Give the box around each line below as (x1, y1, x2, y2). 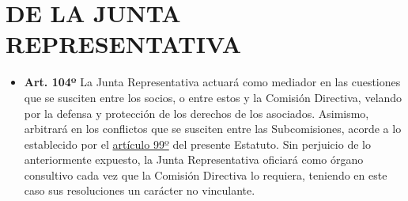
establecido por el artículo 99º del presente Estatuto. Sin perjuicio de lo (24, 135, 371, 152)
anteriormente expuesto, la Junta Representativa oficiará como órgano (24, 151, 364, 168)
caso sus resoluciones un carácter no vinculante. (24, 182, 255, 199)
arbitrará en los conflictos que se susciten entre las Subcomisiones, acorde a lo (24, 120, 402, 137)
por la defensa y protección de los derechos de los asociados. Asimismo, (24, 104, 369, 121)
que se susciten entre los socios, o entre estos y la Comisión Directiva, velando (24, 89, 402, 105)
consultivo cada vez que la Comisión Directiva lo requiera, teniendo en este (24, 166, 387, 183)
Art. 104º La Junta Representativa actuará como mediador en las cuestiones (24, 74, 401, 90)
